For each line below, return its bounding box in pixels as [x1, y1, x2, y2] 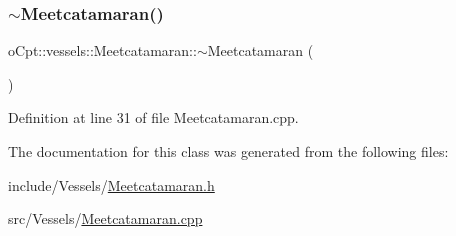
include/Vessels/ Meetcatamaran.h [8, 174, 215, 195]
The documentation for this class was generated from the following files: [8, 141, 449, 161]
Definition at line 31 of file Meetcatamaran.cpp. [8, 107, 299, 128]
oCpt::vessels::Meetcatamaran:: [8, 40, 197, 61]
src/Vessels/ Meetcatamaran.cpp [8, 208, 203, 229]
